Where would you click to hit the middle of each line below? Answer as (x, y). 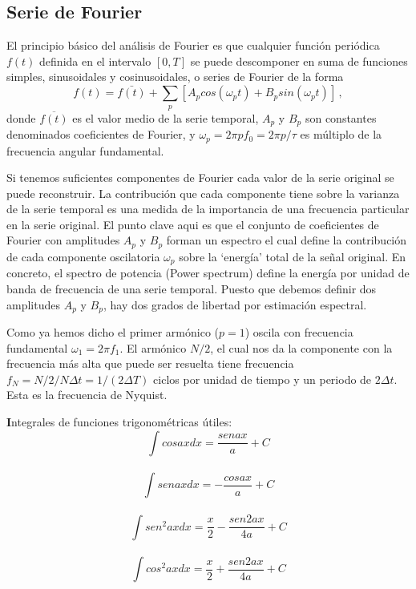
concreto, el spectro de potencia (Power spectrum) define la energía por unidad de (208, 273)
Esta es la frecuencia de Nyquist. (87, 395)
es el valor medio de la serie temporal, (166, 117)
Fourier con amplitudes (63, 240)
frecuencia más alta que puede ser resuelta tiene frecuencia (150, 363)
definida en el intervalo (95, 61)
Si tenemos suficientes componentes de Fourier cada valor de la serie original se (200, 178)
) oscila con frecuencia (299, 332)
